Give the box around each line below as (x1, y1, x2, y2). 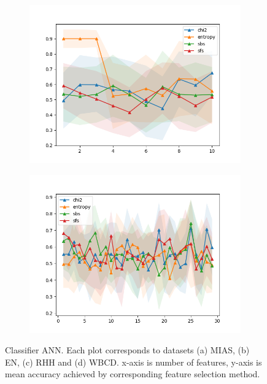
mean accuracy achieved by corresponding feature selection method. (5, 367, 260, 380)
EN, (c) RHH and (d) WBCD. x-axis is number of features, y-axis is (5, 355, 262, 368)
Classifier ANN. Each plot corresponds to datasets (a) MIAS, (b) (5, 344, 250, 356)
